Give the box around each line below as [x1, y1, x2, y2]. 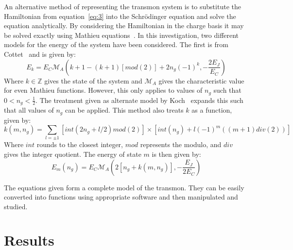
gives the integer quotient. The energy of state [4, 149, 141, 159]
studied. [4, 201, 28, 211]
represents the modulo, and [140, 139, 222, 150]
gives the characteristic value [158, 75, 244, 85]
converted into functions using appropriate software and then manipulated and [4, 192, 238, 202]
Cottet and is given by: [4, 49, 76, 59]
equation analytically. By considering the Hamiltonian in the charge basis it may [4, 20, 244, 31]
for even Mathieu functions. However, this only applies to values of [4, 85, 203, 95]
